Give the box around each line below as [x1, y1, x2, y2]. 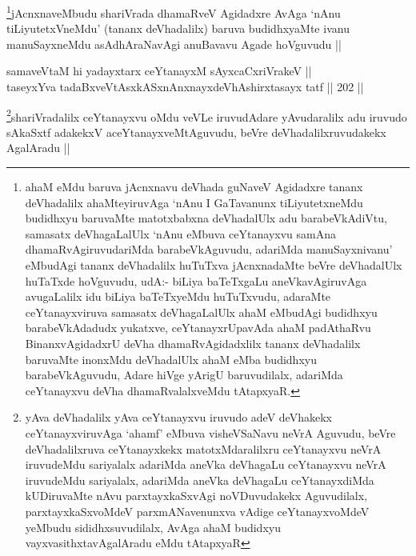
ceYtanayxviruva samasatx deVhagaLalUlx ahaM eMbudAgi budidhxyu [25, 303, 378, 320]
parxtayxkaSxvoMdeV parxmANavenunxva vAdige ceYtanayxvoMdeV [25, 502, 370, 519]
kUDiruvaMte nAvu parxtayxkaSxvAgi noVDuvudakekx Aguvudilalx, [25, 487, 367, 504]
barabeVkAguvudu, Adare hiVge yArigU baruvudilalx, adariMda [25, 366, 343, 383]
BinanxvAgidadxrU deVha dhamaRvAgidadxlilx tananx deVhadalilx [25, 335, 361, 351]
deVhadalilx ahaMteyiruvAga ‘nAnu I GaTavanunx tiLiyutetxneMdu [25, 194, 363, 210]
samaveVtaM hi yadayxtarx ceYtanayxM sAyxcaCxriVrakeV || [6, 62, 312, 79]
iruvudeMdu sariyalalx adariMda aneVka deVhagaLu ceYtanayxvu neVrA [25, 456, 386, 473]
